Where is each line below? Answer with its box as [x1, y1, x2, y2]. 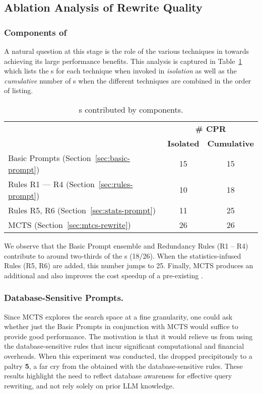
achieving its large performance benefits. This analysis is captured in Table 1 [4, 55, 242, 66]
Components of [4, 26, 67, 38]
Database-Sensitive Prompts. [4, 291, 124, 304]
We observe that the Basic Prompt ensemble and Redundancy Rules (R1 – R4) [4, 240, 248, 251]
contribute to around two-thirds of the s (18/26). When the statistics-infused [4, 250, 241, 261]
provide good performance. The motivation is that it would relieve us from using [4, 331, 253, 341]
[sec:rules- [98, 178, 133, 190]
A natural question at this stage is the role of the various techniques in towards [4, 46, 249, 56]
